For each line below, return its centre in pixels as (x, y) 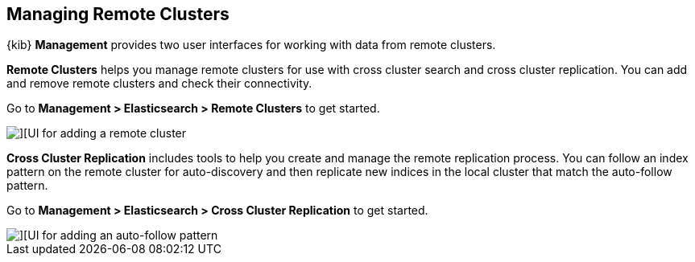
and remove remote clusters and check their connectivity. (159, 84)
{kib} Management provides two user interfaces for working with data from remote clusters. (251, 45)
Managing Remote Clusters (118, 14)
